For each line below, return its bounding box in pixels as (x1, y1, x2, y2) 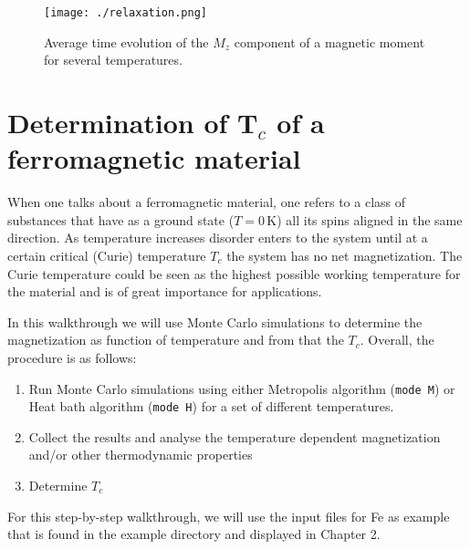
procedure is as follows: (7, 347, 137, 367)
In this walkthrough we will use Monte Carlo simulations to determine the (7, 312, 423, 331)
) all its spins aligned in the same (277, 210, 463, 229)
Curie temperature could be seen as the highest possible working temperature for (7, 264, 461, 283)
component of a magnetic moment (234, 32, 425, 51)
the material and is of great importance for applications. (7, 282, 322, 301)
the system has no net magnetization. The (226, 245, 463, 264)
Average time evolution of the (44, 32, 209, 51)
